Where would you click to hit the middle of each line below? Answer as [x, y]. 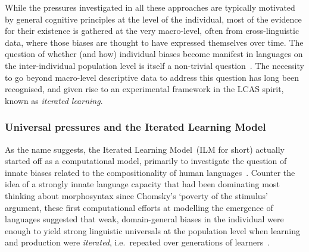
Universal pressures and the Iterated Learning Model [135, 127]
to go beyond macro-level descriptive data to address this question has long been [152, 77]
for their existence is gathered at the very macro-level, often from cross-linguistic [152, 31]
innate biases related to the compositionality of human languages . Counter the [150, 172]
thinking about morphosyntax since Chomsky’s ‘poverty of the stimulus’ [136, 195]
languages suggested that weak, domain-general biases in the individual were [144, 219]
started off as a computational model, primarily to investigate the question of [146, 161]
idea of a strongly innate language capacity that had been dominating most [142, 184]
